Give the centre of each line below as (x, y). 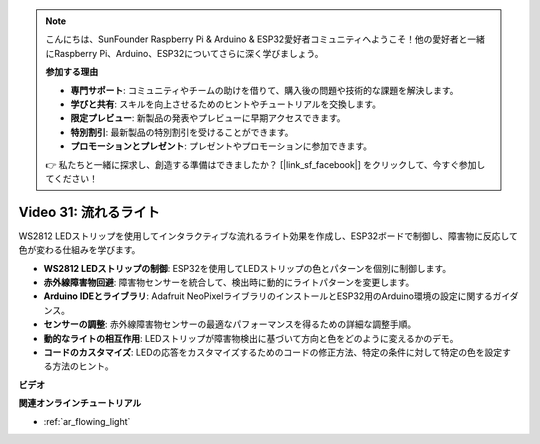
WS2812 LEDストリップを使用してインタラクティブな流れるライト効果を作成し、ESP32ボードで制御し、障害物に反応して (268, 236)
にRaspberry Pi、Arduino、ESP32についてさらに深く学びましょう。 (184, 53)
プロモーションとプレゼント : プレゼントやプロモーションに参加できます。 (221, 146)
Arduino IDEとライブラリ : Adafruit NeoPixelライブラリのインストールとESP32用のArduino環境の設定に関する (268, 296)
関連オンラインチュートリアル (80, 403)
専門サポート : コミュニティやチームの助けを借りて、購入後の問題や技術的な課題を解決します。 (264, 90)
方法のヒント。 (82, 366)
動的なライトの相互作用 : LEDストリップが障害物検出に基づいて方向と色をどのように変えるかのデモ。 (251, 338)
